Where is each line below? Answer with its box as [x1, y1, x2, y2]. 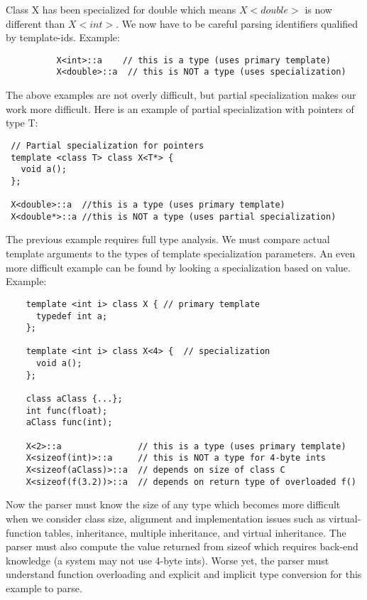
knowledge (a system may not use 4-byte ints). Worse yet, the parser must [6, 552, 329, 567]
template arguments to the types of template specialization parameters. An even [6, 246, 356, 261]
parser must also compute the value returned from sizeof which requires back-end [6, 539, 358, 554]
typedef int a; [35, 311, 108, 321]
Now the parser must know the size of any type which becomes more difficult [6, 497, 341, 512]
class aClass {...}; [26, 394, 123, 405]
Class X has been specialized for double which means [6, 2, 236, 16]
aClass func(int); [26, 417, 113, 428]
